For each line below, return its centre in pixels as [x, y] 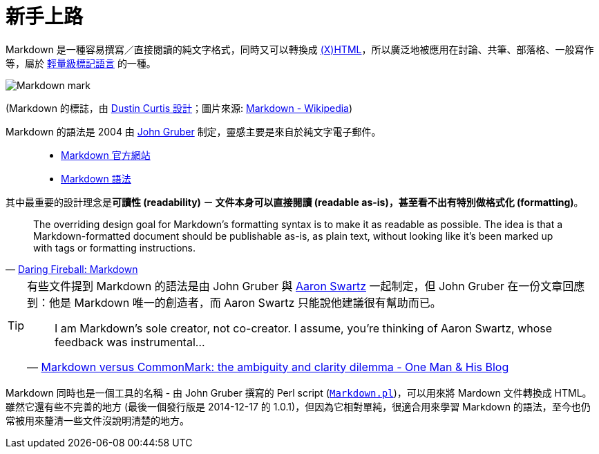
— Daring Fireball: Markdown [72, 269]
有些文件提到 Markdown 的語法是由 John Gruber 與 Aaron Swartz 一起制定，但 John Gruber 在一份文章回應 [306, 286]
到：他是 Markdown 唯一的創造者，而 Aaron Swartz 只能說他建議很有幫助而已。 [234, 302]
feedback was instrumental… [130, 342]
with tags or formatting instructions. [115, 247]
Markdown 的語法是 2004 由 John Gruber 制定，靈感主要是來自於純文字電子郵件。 [193, 131]
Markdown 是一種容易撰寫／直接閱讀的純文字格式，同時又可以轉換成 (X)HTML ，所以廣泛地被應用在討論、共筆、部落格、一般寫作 [300, 49]
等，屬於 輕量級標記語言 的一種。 [81, 63]
